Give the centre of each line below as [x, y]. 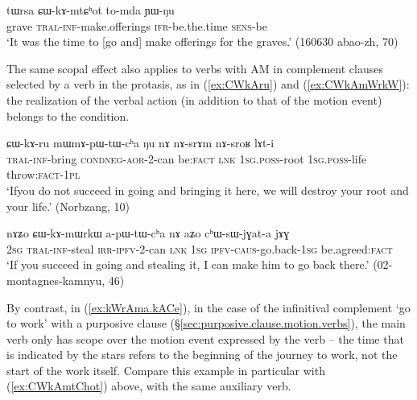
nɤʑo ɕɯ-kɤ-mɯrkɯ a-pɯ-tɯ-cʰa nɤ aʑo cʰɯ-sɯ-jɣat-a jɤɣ [148, 233]
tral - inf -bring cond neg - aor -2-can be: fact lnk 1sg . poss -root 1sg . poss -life [187, 158]
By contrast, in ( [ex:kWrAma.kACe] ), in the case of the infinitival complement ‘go [208, 307]
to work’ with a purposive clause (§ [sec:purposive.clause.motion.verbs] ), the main [206, 323]
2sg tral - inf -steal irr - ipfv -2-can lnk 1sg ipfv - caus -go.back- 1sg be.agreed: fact [200, 248]
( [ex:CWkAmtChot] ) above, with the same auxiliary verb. [149, 386]
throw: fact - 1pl [43, 174]
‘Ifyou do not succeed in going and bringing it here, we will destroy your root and [208, 190]
